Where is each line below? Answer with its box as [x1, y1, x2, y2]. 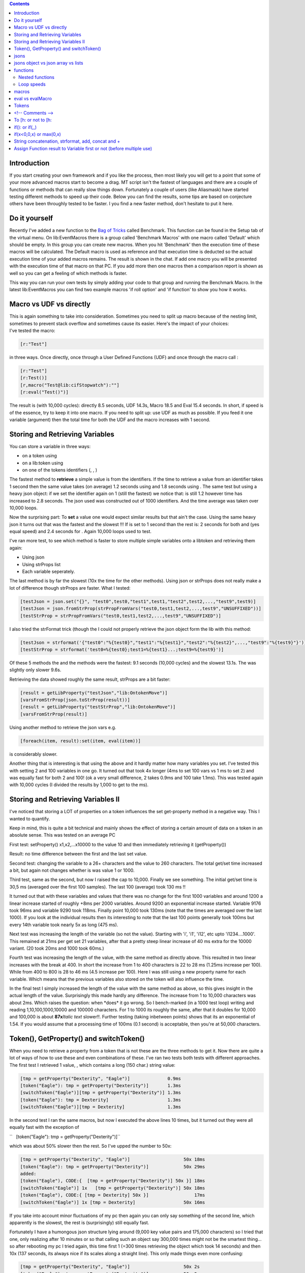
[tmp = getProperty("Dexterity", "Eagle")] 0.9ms [20, 1075, 181, 1082]
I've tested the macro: [9, 327, 55, 334]
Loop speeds [18, 81, 46, 88]
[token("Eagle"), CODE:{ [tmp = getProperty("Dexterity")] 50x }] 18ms [20, 1178, 205, 1184]
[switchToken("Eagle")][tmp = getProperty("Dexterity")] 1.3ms [20, 1090, 181, 1096]
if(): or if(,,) [14, 124, 37, 130]
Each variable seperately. [22, 568, 75, 575]
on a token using [22, 453, 57, 459]
